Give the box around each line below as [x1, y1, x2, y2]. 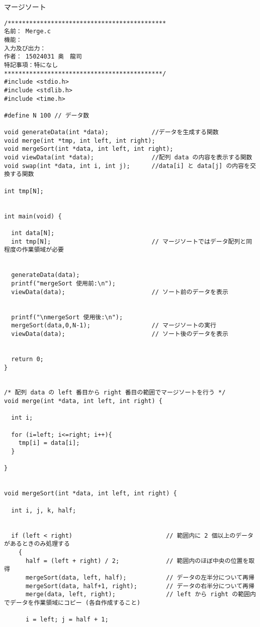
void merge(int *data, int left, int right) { [4, 397, 162, 405]
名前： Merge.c [4, 28, 51, 35]
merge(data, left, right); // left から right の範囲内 [25, 591, 256, 598]
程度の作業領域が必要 [4, 246, 64, 254]
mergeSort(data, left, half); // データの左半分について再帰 [25, 574, 254, 581]
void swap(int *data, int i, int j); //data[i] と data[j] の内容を [4, 162, 250, 169]
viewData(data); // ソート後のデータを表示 [11, 330, 228, 337]
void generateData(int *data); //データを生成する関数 [4, 129, 219, 136]
